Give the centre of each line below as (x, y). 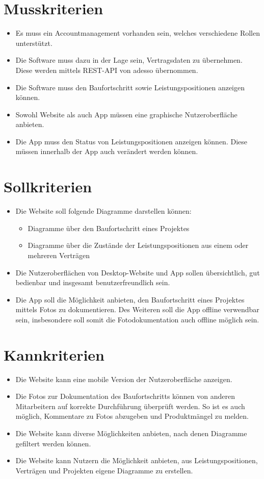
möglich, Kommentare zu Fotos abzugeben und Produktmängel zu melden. (132, 416)
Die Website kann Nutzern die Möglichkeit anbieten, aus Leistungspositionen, (137, 460)
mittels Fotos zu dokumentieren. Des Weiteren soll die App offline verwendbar (137, 309)
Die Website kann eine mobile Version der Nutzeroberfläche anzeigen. (124, 379)
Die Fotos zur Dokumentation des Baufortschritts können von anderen (125, 396)
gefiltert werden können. (53, 443)
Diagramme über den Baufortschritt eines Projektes (109, 228)
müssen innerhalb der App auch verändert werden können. (107, 151)
